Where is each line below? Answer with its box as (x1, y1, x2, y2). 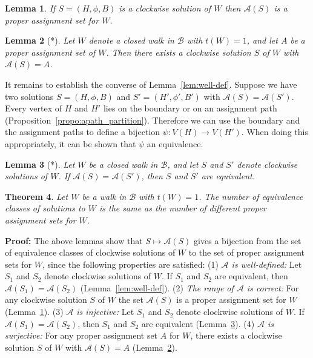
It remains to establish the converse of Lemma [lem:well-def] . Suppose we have (5, 78, 297, 90)
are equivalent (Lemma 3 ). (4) (141, 317, 255, 330)
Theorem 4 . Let (5, 190, 68, 202)
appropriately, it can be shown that (5, 137, 136, 150)
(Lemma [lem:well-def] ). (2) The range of (80, 281, 234, 294)
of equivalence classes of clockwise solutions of (5, 246, 176, 259)
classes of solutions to (5, 202, 85, 214)
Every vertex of (5, 102, 62, 114)
